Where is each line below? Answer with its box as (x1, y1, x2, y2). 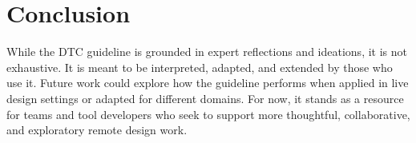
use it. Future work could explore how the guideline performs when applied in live (6, 74, 409, 91)
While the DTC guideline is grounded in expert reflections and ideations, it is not (6, 43, 407, 60)
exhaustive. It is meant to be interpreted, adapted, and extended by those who (6, 58, 393, 75)
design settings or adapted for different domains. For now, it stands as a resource (6, 89, 404, 106)
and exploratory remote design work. (6, 121, 188, 138)
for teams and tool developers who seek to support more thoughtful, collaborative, (6, 105, 410, 122)
